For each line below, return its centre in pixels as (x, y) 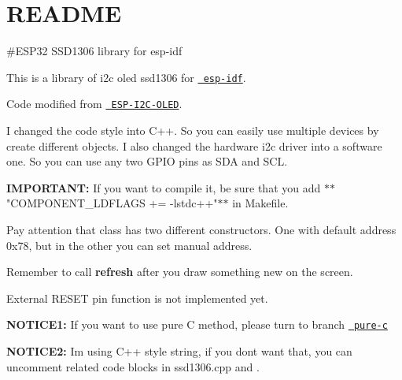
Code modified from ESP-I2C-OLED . (94, 104)
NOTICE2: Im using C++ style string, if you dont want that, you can (179, 351)
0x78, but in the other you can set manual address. (129, 245)
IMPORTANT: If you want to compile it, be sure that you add (164, 187)
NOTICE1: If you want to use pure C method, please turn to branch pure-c (197, 324)
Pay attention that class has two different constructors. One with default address (201, 229)
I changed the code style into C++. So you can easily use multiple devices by (193, 130)
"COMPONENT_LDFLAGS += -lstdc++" (112, 203)
